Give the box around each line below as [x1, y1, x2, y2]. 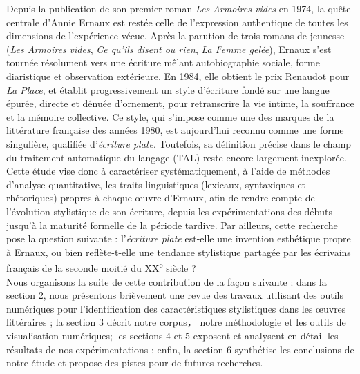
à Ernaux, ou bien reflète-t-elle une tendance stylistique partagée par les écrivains [6, 244, 351, 259]
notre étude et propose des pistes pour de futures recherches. [6, 355, 263, 370]
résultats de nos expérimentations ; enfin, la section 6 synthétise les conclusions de [6, 342, 354, 356]
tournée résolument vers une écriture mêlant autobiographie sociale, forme [6, 55, 320, 70]
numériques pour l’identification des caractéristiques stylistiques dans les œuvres [6, 301, 346, 315]
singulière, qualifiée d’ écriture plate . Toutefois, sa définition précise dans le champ [6, 136, 352, 150]
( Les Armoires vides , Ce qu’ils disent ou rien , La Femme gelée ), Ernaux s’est [6, 41, 332, 56]
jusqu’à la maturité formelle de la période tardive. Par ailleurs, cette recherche [6, 217, 338, 232]
